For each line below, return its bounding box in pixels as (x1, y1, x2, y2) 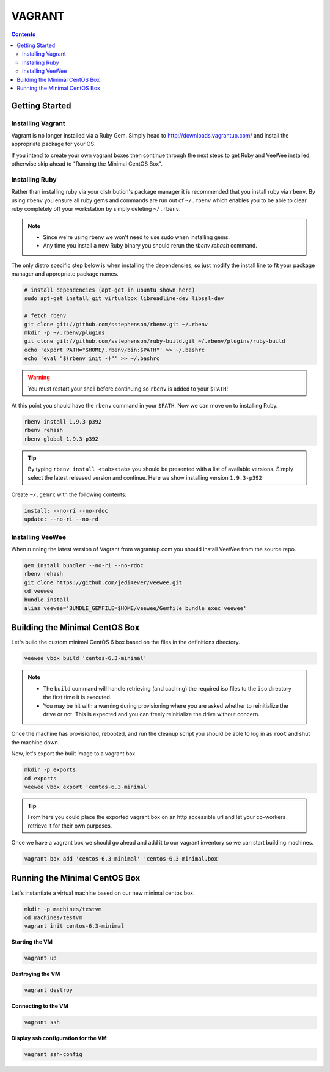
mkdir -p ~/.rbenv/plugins (24, 329, 105, 336)
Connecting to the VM (11, 1002, 68, 1010)
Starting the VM (11, 938, 53, 945)
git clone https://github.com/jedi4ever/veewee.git (24, 579, 183, 586)
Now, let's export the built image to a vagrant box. (11, 750, 137, 757)
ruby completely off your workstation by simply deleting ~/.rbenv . (11, 205, 181, 213)
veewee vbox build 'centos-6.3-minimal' (24, 655, 147, 662)
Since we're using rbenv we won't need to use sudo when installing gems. (43, 233, 230, 241)
